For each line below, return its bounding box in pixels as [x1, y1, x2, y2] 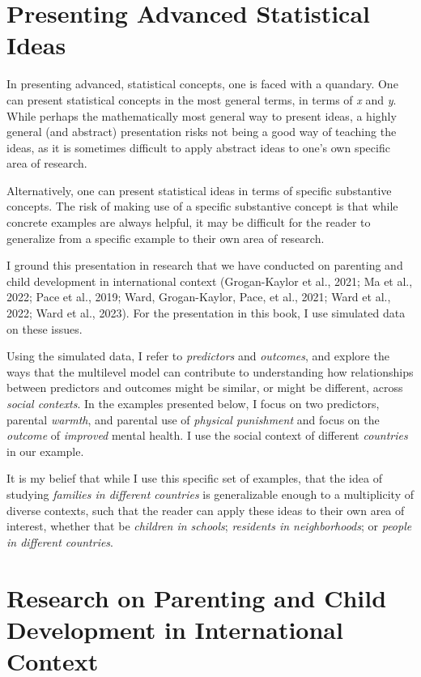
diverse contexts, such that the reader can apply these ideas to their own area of [6, 501, 405, 518]
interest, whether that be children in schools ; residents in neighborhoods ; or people [6, 517, 412, 534]
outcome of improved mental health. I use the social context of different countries [6, 427, 408, 444]
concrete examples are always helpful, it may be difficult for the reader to [6, 214, 371, 231]
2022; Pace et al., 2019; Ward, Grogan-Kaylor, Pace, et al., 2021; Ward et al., [6, 288, 391, 305]
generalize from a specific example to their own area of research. [6, 229, 325, 246]
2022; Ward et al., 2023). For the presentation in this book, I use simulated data [6, 304, 406, 321]
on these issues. [6, 320, 83, 337]
